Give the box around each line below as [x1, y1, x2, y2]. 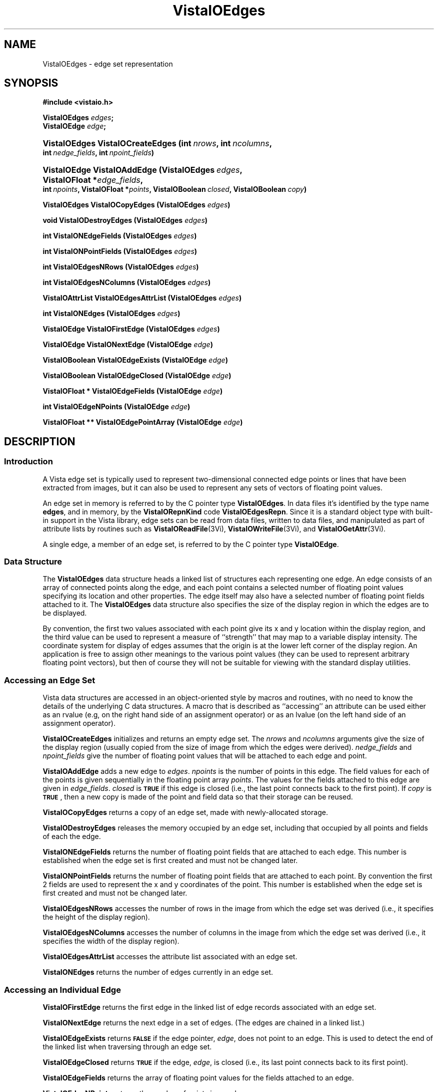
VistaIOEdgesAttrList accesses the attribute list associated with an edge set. [42, 952, 297, 961]
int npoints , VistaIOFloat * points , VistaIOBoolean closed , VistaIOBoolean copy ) [42, 185, 307, 194]
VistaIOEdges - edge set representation [42, 59, 173, 68]
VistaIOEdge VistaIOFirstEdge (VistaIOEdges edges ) [42, 325, 220, 334]
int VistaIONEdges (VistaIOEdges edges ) [42, 309, 180, 318]
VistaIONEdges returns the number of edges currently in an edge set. [42, 968, 273, 977]
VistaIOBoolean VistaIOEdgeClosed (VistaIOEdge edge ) [42, 371, 231, 380]
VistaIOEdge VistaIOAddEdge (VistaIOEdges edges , [42, 165, 242, 175]
